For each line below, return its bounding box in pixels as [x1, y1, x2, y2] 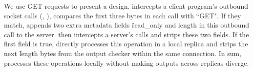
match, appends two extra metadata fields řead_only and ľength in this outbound [4, 20, 250, 30]
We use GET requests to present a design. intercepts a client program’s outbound [4, 1, 248, 11]
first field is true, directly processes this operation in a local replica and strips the [4, 39, 248, 49]
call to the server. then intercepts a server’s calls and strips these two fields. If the [4, 29, 249, 39]
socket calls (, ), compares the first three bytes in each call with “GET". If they [4, 10, 241, 20]
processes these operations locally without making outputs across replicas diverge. [4, 57, 249, 68]
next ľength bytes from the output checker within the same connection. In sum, [4, 48, 242, 58]
